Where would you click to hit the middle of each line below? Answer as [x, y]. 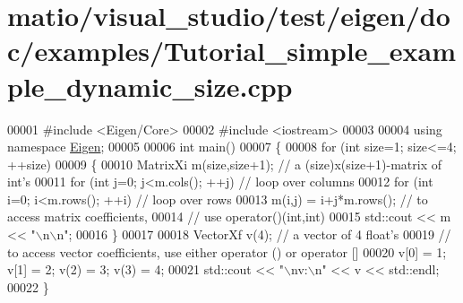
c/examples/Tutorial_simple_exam [231, 51]
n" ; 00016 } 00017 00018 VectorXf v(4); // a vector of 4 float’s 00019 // [254, 234]
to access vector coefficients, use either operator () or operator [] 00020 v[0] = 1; [227, 251]
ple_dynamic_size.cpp [150, 86]
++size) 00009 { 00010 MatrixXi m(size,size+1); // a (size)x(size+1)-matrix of [224, 164]
